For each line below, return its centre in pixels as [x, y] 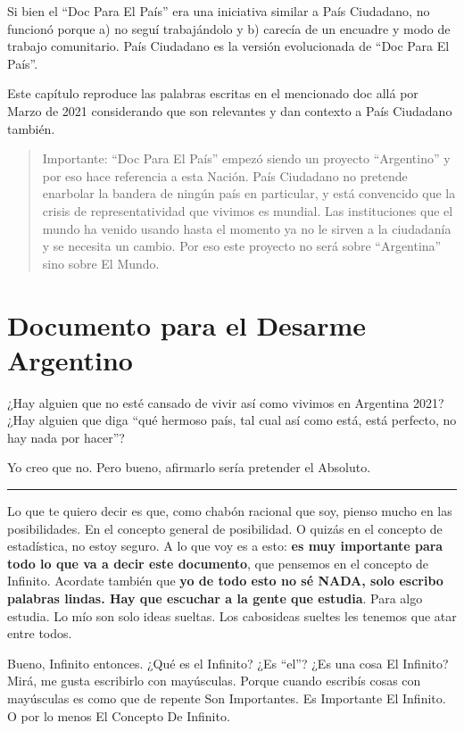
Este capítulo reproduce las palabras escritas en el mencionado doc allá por [213, 93]
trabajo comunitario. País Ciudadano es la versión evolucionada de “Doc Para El [228, 46]
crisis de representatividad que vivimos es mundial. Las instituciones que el [248, 210]
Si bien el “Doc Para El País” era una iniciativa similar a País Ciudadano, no [219, 11]
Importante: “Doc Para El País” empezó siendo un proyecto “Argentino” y [246, 158]
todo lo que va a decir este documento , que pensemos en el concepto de [218, 563]
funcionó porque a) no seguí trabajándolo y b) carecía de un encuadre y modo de [229, 28]
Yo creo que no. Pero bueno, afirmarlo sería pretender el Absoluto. [189, 467]
